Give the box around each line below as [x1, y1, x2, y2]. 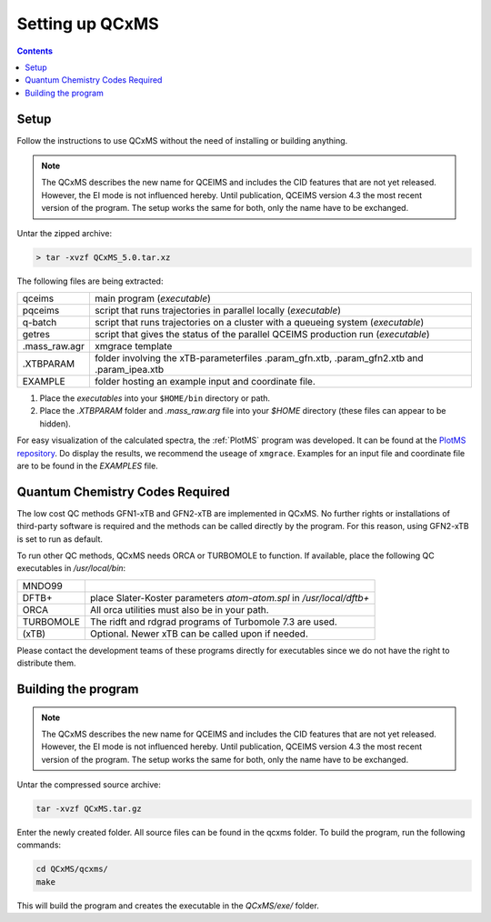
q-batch [22, 316, 57, 328]
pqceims [22, 304, 60, 316]
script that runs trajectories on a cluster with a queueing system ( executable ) [94, 316, 425, 328]
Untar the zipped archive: [16, 227, 113, 238]
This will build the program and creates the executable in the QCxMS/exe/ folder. [16, 900, 320, 911]
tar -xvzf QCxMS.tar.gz [35, 804, 143, 814]
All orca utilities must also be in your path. [89, 603, 269, 616]
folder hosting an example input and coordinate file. [94, 375, 316, 387]
